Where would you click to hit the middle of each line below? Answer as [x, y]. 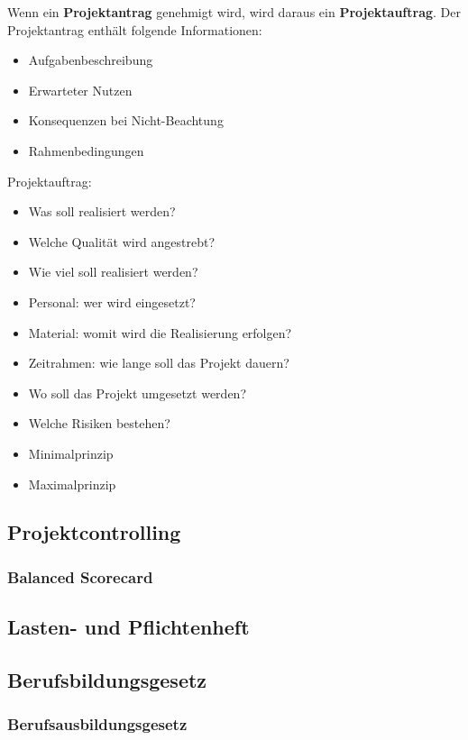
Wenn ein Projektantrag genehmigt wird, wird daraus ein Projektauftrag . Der [234, 12]
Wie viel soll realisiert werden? [113, 272]
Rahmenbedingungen [86, 150]
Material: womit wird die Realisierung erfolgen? [160, 332]
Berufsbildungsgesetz [107, 679]
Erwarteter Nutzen [80, 90]
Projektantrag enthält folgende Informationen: [135, 29]
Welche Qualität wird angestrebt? [122, 241]
